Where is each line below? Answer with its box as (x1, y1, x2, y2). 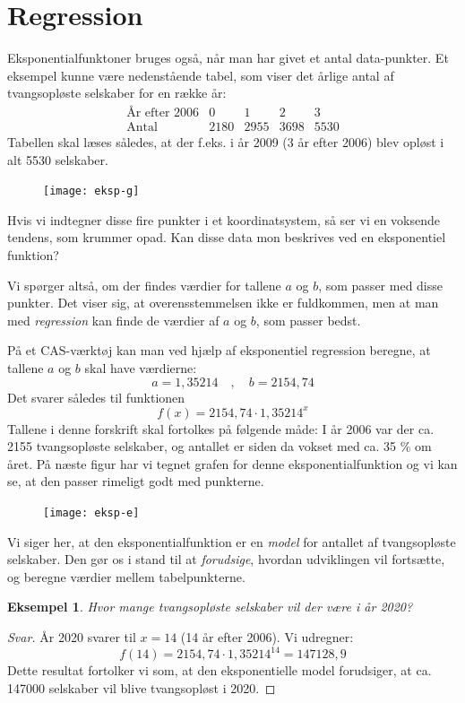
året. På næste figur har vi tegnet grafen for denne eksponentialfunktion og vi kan (7, 454, 458, 473)
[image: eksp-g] (43, 185, 140, 198)
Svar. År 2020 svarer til (7, 628, 136, 647)
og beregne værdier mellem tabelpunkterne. (7, 567, 245, 586)
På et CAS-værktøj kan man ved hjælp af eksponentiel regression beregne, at (7, 341, 431, 360)
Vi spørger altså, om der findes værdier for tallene (7, 275, 281, 294)
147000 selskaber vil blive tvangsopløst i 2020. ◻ (7, 678, 276, 697)
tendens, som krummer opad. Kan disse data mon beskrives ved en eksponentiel (7, 228, 446, 247)
